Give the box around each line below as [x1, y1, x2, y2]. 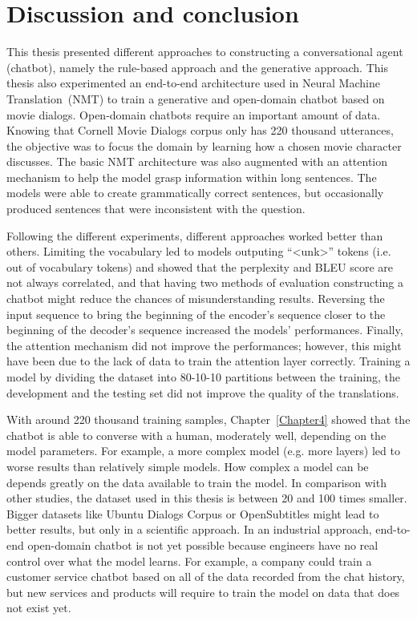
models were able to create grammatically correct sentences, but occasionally [6, 184, 384, 201]
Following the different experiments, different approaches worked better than [6, 227, 383, 244]
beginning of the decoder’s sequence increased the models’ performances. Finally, [6, 321, 403, 338]
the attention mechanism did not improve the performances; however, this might [6, 337, 402, 353]
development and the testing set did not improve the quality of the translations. [6, 384, 399, 401]
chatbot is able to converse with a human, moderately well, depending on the [6, 426, 387, 443]
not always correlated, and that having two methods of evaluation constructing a [6, 274, 404, 291]
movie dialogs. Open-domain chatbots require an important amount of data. [6, 106, 381, 123]
